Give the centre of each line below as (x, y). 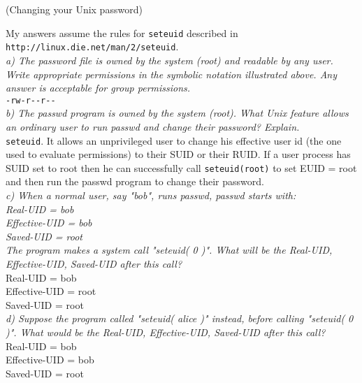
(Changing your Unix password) (74, 9)
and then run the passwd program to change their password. (135, 181)
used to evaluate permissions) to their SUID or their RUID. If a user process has (178, 154)
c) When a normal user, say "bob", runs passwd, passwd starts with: (151, 195)
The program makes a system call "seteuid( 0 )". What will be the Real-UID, (169, 250)
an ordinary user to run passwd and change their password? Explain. (153, 126)
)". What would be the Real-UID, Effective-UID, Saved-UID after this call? (166, 332)
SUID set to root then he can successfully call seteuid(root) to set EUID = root (181, 167)
